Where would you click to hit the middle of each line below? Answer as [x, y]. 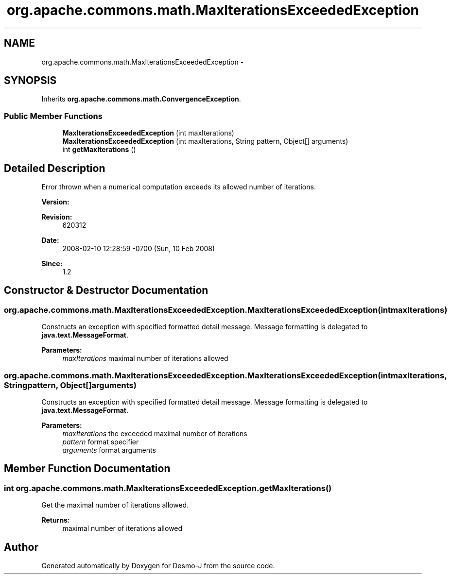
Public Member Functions [53, 116]
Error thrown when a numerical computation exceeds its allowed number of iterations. [179, 187]
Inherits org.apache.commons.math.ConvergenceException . [141, 99]
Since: [52, 264]
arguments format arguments [109, 450]
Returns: [56, 520]
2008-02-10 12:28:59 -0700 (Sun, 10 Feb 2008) [139, 249]
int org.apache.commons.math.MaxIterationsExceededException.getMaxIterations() [168, 488]
